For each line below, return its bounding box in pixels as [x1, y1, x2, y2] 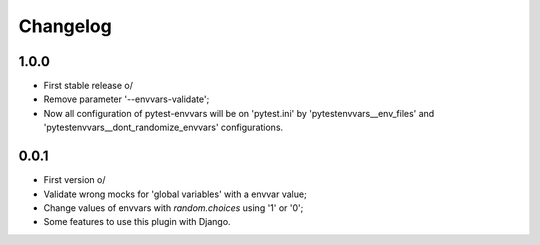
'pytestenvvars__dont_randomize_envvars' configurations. [43, 121, 284, 134]
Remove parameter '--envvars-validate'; [43, 93, 210, 105]
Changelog [18, 15, 112, 37]
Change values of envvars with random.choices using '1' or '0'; [43, 201, 304, 214]
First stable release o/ [43, 80, 134, 92]
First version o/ [43, 174, 106, 186]
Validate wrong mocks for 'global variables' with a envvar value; [43, 188, 307, 200]
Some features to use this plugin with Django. [43, 216, 231, 228]
